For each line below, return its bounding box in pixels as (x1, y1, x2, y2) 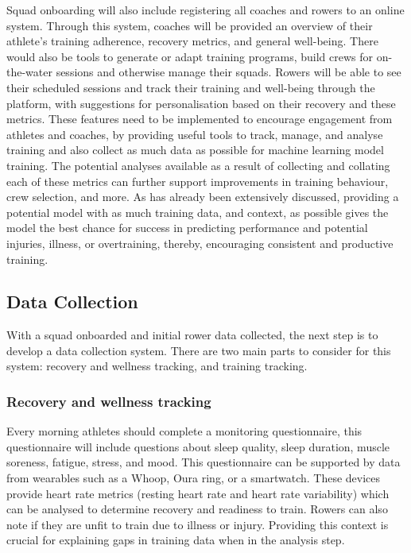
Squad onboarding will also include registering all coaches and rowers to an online (6, 2, 405, 17)
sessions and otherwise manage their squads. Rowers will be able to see (56, 64, 401, 80)
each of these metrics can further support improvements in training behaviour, (6, 172, 389, 189)
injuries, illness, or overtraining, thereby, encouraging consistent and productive (6, 234, 394, 251)
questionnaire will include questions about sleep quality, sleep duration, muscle (6, 438, 390, 454)
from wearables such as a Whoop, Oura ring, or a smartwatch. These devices (6, 470, 381, 486)
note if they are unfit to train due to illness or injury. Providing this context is (6, 516, 389, 532)
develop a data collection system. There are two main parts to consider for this (6, 342, 391, 358)
